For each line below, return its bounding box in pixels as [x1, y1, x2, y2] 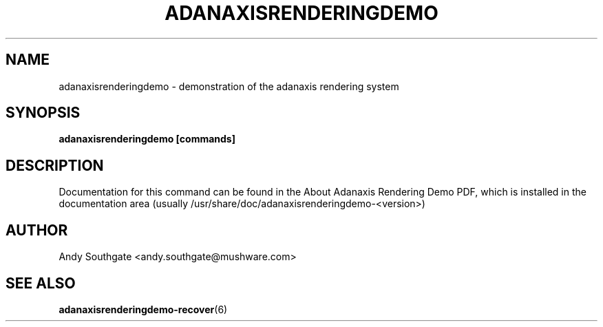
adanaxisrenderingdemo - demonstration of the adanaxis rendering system [59, 80, 399, 92]
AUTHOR [6, 221, 68, 239]
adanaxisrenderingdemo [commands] [59, 133, 235, 145]
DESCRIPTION [6, 156, 104, 174]
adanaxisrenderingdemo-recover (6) [59, 303, 228, 315]
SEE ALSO [6, 274, 76, 292]
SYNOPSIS [6, 104, 81, 122]
